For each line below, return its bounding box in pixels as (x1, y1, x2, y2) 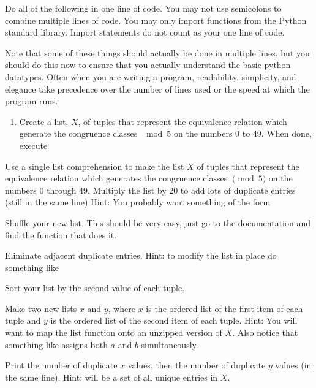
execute (19, 139, 48, 151)
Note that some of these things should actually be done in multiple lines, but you (5, 46, 310, 59)
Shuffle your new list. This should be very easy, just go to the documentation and (5, 216, 311, 229)
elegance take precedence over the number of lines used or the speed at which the (5, 82, 310, 95)
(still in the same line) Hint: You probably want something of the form (5, 196, 271, 208)
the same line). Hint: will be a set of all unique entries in (5, 370, 218, 383)
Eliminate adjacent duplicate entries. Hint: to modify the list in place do (5, 249, 277, 262)
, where (108, 302, 136, 314)
